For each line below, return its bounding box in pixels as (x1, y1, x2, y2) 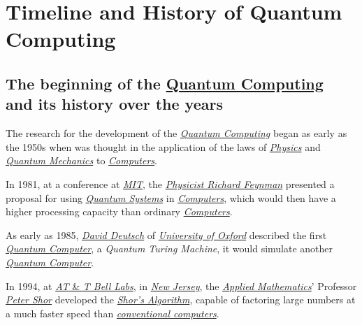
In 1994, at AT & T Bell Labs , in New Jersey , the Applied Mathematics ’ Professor (6, 278, 357, 293)
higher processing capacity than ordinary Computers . (6, 204, 233, 219)
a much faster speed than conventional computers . (6, 305, 219, 320)
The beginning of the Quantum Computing (6, 72, 324, 94)
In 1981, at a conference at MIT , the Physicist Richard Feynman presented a (6, 176, 335, 191)
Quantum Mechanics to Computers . (6, 153, 157, 168)
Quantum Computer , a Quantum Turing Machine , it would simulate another (6, 241, 333, 256)
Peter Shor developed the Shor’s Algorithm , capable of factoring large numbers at (6, 292, 356, 307)
